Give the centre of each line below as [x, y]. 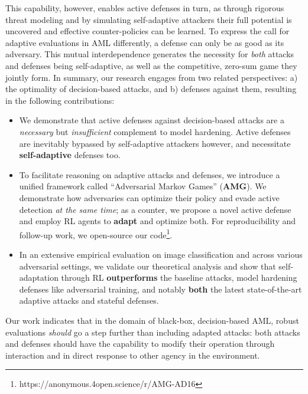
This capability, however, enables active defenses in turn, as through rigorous [145, 8]
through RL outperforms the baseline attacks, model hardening [179, 278]
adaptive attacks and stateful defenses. [89, 301]
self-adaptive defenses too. [70, 155]
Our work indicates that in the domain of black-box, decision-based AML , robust [152, 320]
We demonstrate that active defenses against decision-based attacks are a [152, 120]
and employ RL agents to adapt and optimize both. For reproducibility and [158, 221]
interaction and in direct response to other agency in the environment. [133, 355]
